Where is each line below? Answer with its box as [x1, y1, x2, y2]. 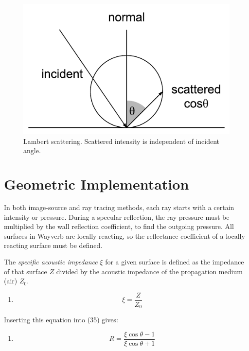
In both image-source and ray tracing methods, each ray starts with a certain [4, 202, 234, 212]
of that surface [4, 266, 47, 276]
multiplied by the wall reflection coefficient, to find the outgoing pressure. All [4, 221, 234, 231]
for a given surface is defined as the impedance [105, 256, 244, 266]
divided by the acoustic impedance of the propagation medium [56, 266, 243, 276]
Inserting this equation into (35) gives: [4, 315, 118, 325]
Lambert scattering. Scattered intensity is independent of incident [23, 136, 220, 146]
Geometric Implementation [4, 174, 189, 194]
